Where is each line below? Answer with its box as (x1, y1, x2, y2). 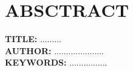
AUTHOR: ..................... (5, 44, 104, 57)
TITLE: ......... (5, 32, 61, 45)
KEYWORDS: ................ (5, 56, 107, 69)
